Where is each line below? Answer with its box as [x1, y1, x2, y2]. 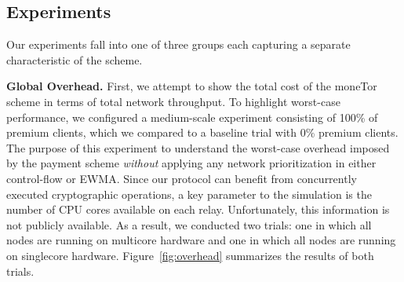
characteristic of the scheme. [6, 51, 143, 68]
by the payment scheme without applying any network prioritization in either [6, 155, 377, 171]
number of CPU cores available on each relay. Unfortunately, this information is [6, 201, 390, 218]
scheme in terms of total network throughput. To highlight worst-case [6, 93, 340, 109]
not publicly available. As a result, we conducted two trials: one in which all [6, 216, 372, 233]
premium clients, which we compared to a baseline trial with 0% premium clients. [6, 124, 399, 141]
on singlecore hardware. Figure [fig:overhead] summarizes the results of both [6, 247, 374, 263]
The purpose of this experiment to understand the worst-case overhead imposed [6, 139, 390, 156]
